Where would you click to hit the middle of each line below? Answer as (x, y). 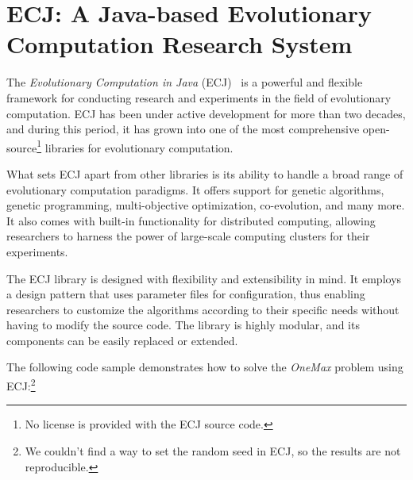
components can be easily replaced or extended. (122, 340)
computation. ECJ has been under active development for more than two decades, (206, 113)
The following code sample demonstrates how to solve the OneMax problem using (205, 367)
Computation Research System (179, 44)
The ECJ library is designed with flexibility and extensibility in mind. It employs (204, 278)
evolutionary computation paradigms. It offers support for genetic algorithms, (195, 189)
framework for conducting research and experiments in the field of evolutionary (199, 97)
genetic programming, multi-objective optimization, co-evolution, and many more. (206, 205)
